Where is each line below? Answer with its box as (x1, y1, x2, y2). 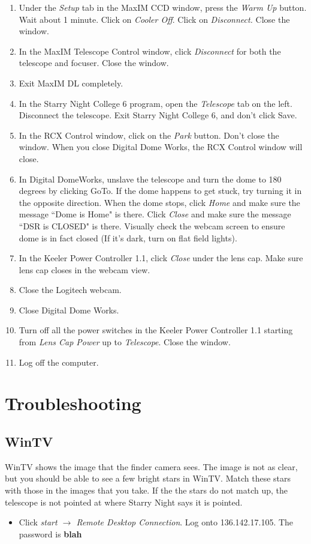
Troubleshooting (5, 391, 141, 416)
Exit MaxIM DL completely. (19, 76, 123, 89)
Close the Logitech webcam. (19, 283, 122, 296)
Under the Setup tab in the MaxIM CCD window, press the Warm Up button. (19, 1, 307, 13)
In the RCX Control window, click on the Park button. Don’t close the (19, 128, 279, 141)
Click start (19, 516, 58, 528)
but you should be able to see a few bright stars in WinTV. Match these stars (5, 472, 291, 485)
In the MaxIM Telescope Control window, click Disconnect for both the (19, 44, 281, 57)
